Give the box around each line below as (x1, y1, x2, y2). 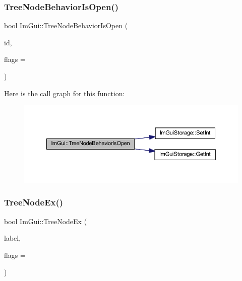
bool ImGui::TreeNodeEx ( (4, 216, 87, 226)
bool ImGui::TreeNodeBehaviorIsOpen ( (4, 20, 128, 31)
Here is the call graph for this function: (4, 88, 125, 98)
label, (4, 233, 21, 243)
